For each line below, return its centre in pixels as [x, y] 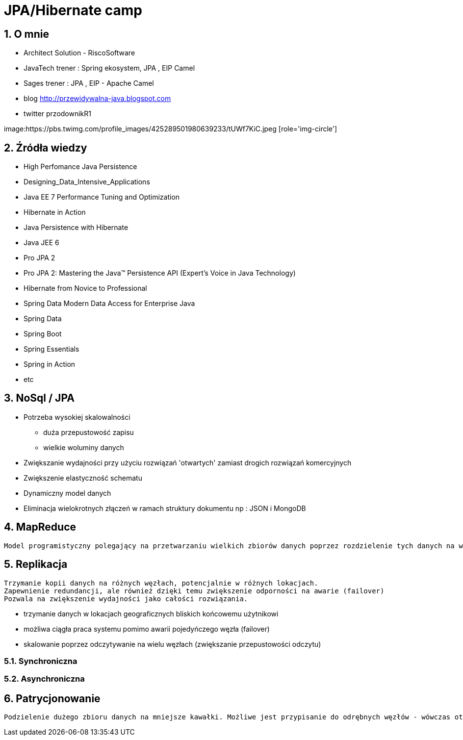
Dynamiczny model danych [67, 493]
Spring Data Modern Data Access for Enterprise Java [109, 304]
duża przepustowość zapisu [89, 432]
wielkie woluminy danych [84, 447]
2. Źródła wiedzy [46, 148]
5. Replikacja [36, 564]
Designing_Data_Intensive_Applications [87, 182]
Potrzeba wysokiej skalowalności [77, 417]
